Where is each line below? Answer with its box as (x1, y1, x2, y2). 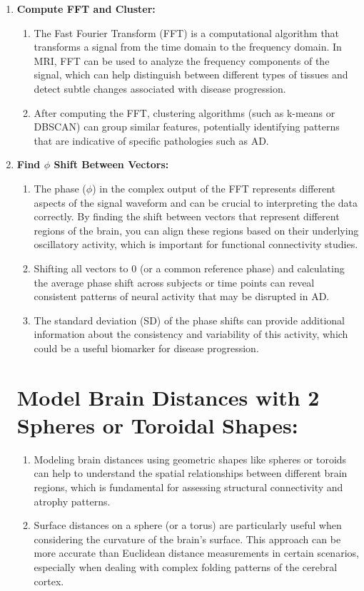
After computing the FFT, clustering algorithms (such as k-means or (34, 105, 335, 120)
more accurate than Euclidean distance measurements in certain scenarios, (34, 545, 359, 560)
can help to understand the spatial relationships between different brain (34, 466, 348, 480)
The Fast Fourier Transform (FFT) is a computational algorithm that (34, 25, 340, 40)
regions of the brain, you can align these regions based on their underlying (34, 222, 359, 237)
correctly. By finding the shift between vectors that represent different (34, 209, 340, 224)
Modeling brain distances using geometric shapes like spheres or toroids (34, 451, 347, 466)
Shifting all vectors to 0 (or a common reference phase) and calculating (34, 260, 345, 275)
